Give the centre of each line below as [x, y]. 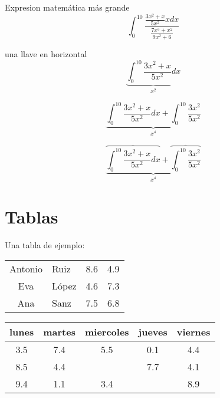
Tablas [32, 216]
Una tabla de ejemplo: [45, 244]
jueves [153, 332]
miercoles [107, 332]
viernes [193, 332]
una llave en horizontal [46, 53]
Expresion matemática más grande [67, 7]
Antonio [26, 269]
